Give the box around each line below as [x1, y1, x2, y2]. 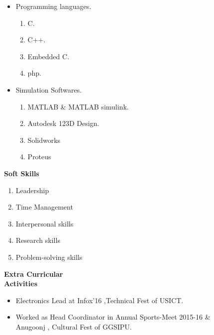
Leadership [15, 185, 49, 195]
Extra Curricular [4, 268, 63, 279]
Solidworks [27, 134, 61, 145]
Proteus [27, 151, 51, 162]
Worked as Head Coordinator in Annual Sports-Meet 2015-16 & [15, 312, 211, 322]
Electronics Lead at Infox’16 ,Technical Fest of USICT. [15, 295, 184, 305]
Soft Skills [4, 168, 39, 178]
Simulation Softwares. [15, 84, 82, 95]
